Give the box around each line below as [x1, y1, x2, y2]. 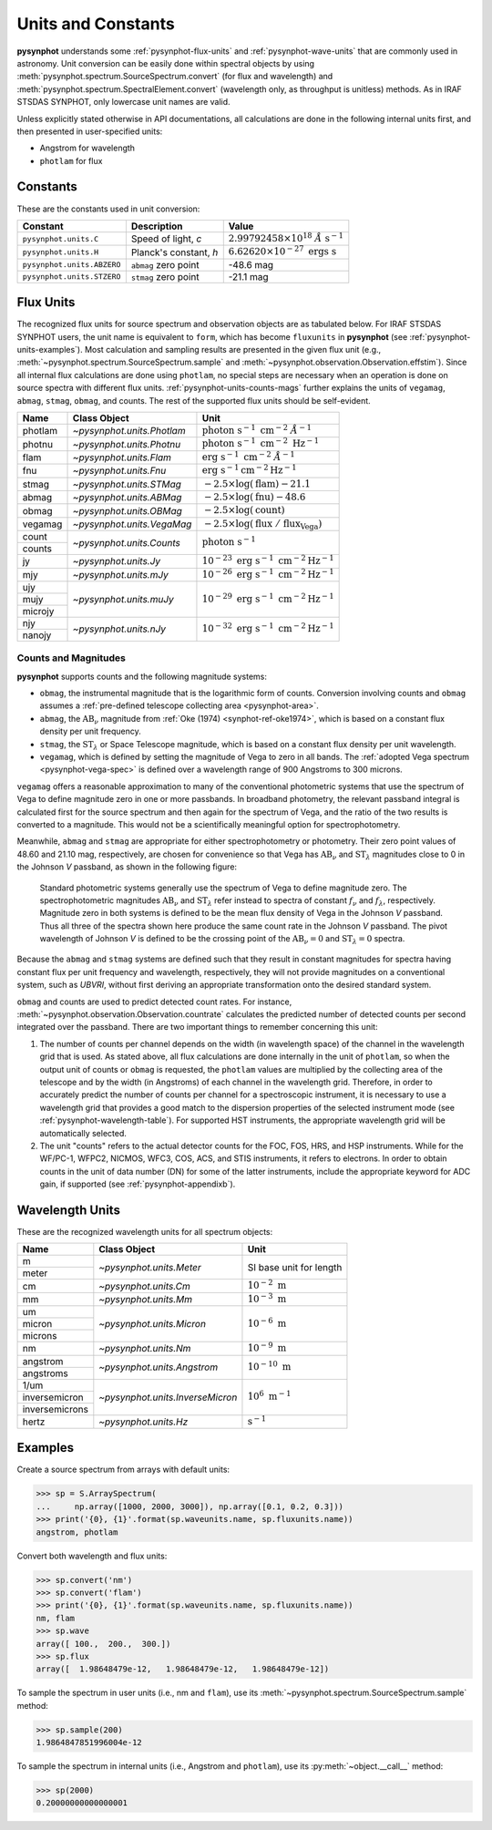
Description [130, 220, 183, 232]
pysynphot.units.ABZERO [22, 260, 121, 270]
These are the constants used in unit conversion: [16, 203, 200, 214]
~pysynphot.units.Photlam [72, 425, 186, 437]
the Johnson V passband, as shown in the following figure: [16, 861, 237, 872]
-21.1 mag [228, 270, 269, 283]
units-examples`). [16, 344, 84, 355]
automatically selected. [39, 1127, 128, 1138]
